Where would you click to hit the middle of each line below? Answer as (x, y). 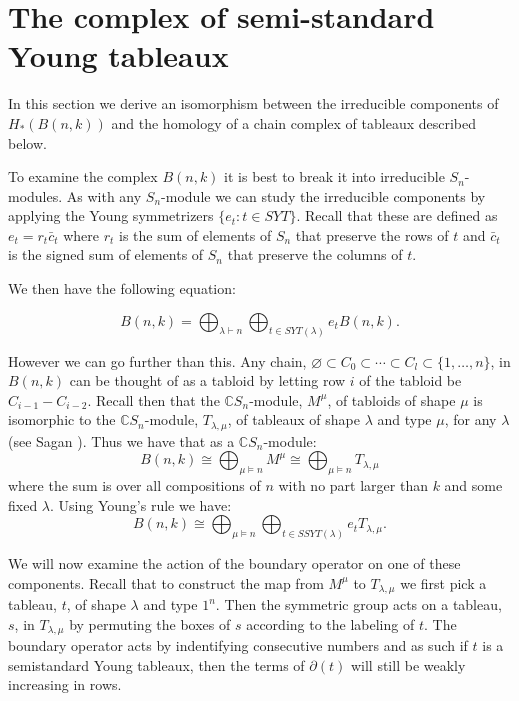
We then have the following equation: (122, 288)
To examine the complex (83, 176)
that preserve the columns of (315, 254)
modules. (35, 195)
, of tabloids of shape (391, 399)
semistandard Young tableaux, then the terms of (156, 664)
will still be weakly (408, 664)
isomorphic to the (62, 419)
